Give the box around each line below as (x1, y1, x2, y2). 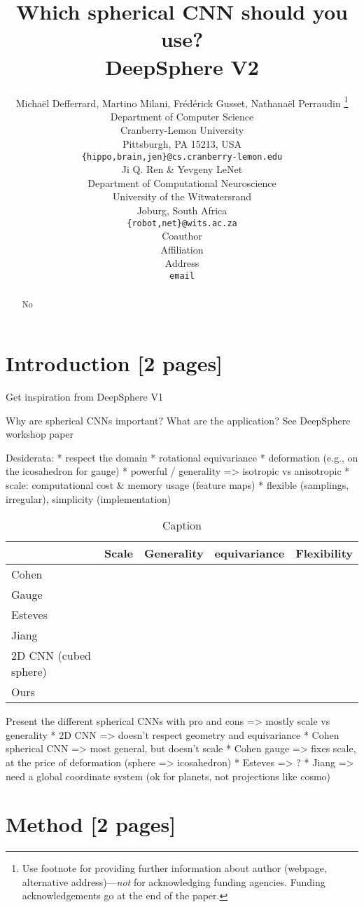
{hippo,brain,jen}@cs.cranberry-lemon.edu (81, 151, 283, 162)
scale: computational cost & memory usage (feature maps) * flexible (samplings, (6, 478, 349, 492)
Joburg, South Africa (136, 202, 227, 217)
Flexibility (295, 545, 353, 562)
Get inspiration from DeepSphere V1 (6, 389, 163, 404)
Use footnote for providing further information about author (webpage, (22, 861, 327, 875)
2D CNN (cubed (11, 647, 92, 664)
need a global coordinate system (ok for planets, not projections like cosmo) (6, 768, 331, 783)
